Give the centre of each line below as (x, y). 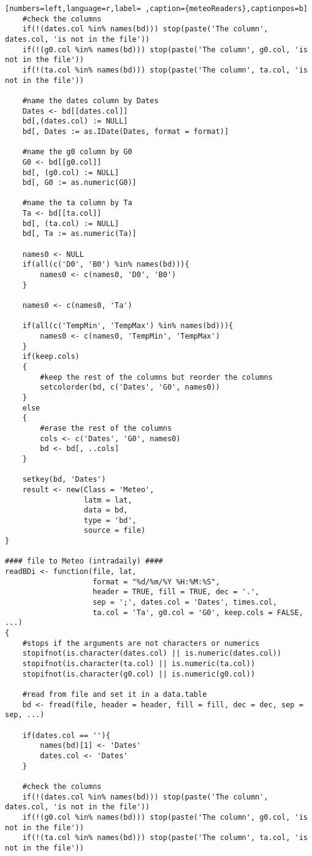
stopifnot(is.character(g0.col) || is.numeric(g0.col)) (139, 674)
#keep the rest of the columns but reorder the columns (156, 377)
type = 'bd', (110, 520)
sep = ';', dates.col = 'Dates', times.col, (185, 603)
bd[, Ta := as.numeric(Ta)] (79, 234)
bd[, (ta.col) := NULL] (71, 223)
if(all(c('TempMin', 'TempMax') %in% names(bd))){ (128, 326)
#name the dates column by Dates (90, 100)
